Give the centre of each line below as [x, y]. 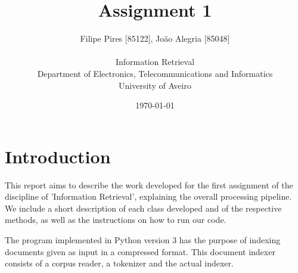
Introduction [58, 156]
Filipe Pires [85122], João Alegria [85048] [155, 38]
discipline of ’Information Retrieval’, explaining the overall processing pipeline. [148, 196]
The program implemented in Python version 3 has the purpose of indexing [143, 240]
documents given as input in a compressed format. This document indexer [140, 251]
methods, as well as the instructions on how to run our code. [116, 220]
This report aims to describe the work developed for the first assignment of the [149, 184]
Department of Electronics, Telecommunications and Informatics [155, 73]
